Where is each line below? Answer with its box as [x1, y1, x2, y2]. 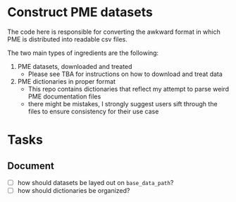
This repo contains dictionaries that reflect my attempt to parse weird [27, 84, 230, 93]
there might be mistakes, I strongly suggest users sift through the [27, 99, 218, 108]
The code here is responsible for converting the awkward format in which [7, 27, 221, 36]
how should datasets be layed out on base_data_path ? [17, 178, 174, 187]
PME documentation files [27, 92, 101, 101]
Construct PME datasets [7, 4, 153, 20]
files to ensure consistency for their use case [27, 107, 159, 115]
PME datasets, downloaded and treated [17, 62, 132, 70]
